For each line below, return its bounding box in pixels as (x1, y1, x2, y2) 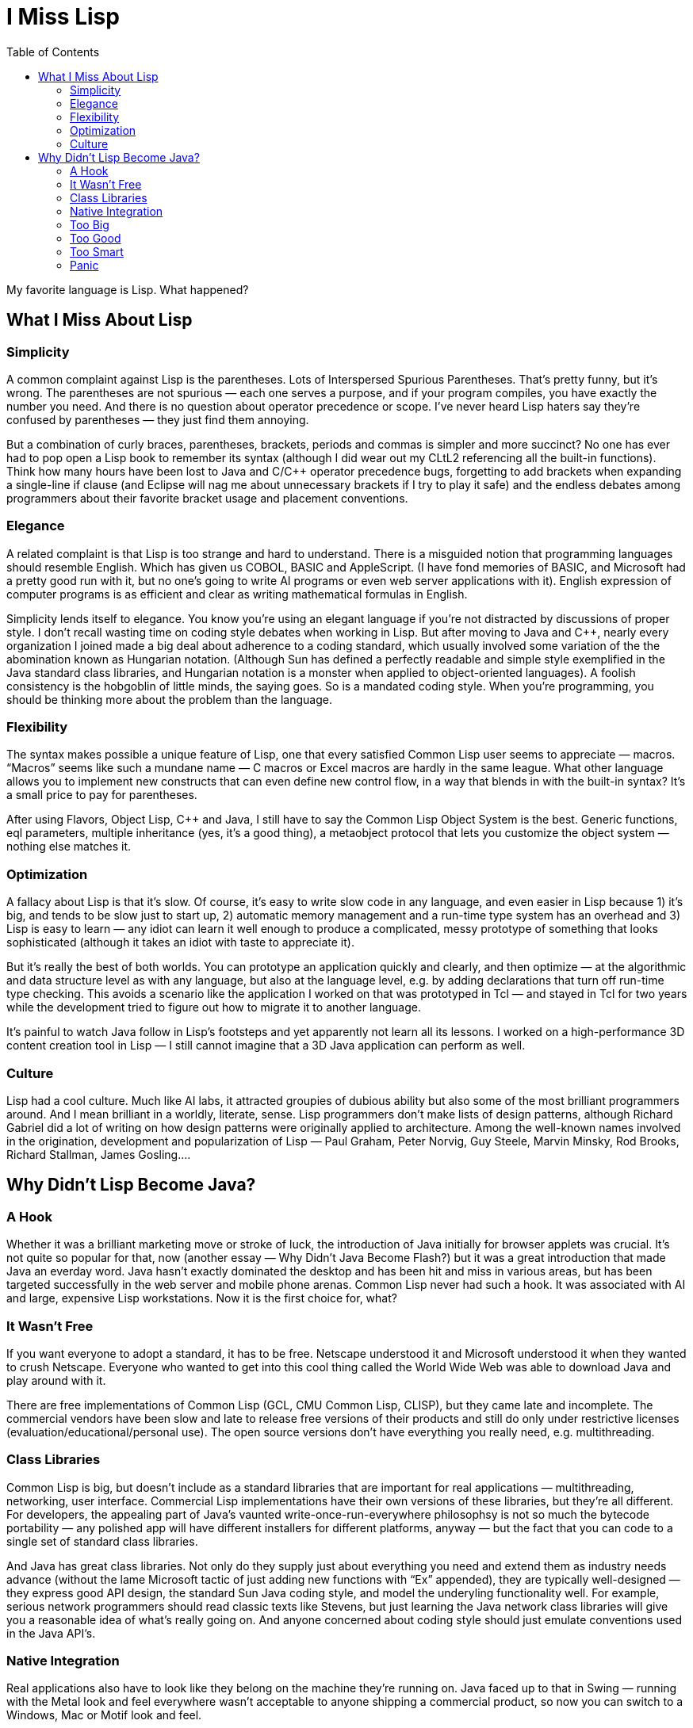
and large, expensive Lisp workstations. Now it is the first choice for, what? (6, 1291, 397, 1306)
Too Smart (70, 244, 124, 258)
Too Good (70, 231, 121, 245)
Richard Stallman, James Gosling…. (6, 1147, 191, 1161)
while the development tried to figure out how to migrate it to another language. (6, 1000, 421, 1015)
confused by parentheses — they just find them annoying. (6, 412, 309, 426)
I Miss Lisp (6, 3, 120, 30)
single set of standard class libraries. (6, 1534, 198, 1548)
